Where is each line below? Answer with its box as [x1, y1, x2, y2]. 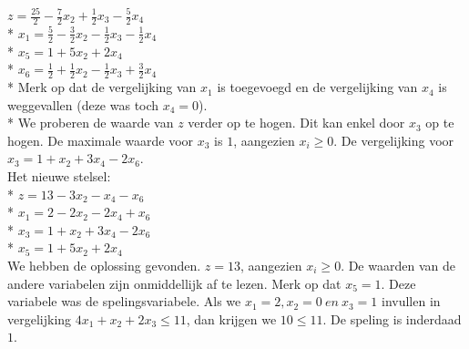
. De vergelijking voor [333, 130, 454, 149]
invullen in [382, 292, 441, 311]
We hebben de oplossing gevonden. [7, 256, 201, 275]
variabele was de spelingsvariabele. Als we [7, 292, 241, 311]
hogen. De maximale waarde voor [7, 130, 194, 149]
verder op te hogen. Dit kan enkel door [188, 113, 405, 132]
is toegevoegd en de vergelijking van [217, 77, 418, 97]
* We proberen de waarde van [7, 113, 174, 132]
